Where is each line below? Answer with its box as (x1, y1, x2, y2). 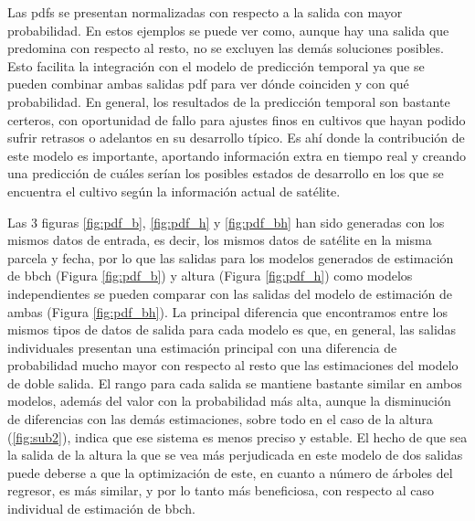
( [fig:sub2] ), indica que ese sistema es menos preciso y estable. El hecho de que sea (7, 427, 468, 446)
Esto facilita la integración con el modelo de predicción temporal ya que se (7, 56, 425, 75)
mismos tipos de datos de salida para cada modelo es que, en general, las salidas (7, 320, 457, 339)
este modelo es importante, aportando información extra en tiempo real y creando (7, 145, 467, 165)
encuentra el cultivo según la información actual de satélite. (7, 181, 341, 200)
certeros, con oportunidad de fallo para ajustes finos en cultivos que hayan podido (7, 110, 466, 129)
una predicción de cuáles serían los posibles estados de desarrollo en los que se (7, 164, 444, 183)
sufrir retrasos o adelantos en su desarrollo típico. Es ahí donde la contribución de (7, 128, 465, 147)
